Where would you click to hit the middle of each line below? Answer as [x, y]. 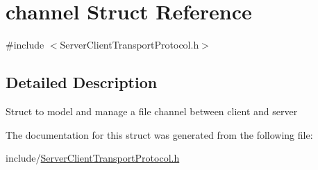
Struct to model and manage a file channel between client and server [152, 111]
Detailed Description [82, 82]
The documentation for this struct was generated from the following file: [159, 134]
